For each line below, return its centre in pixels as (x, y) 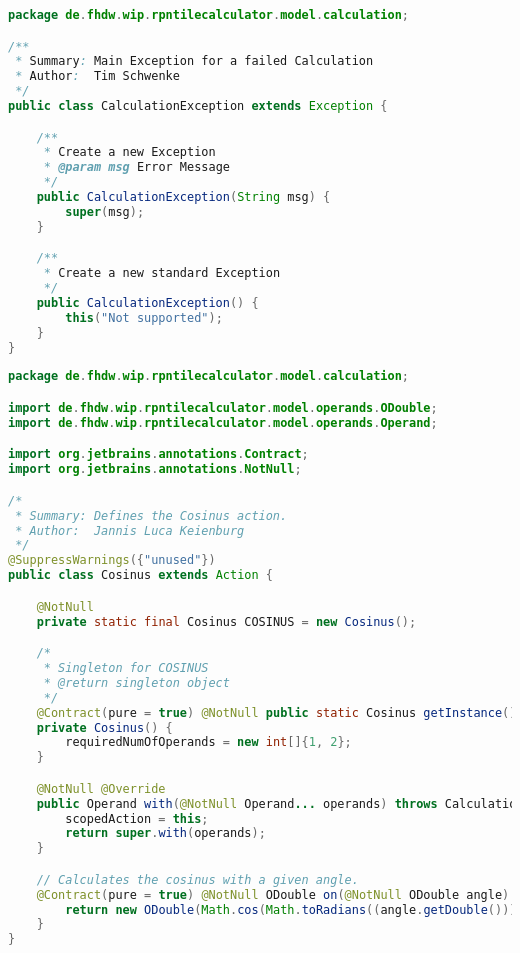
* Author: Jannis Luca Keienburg (130, 530)
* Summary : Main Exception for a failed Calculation (194, 61)
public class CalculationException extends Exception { (198, 106)
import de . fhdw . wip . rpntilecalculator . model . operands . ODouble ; (223, 408)
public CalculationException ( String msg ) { (183, 197)
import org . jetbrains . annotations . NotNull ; (155, 469)
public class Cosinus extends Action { (140, 575)
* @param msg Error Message (136, 167)
